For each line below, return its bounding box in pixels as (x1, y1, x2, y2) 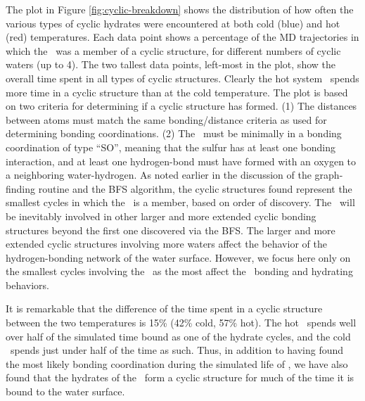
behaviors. (6, 277, 49, 292)
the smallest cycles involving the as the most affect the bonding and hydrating (6, 264, 353, 279)
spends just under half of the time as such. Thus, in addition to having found (10, 343, 344, 357)
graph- (314, 167, 343, 182)
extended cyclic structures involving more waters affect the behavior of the (6, 236, 327, 251)
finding (6, 181, 36, 196)
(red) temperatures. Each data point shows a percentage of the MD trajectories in (6, 30, 359, 44)
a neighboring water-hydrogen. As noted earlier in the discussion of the (6, 167, 312, 182)
